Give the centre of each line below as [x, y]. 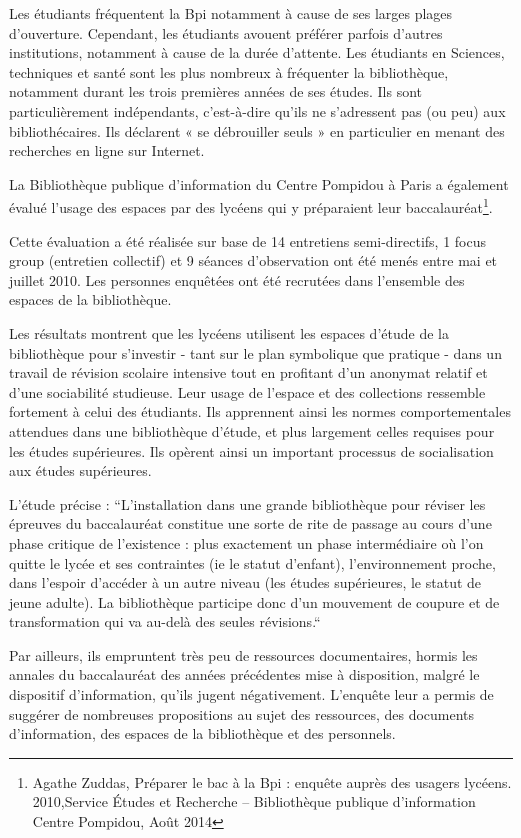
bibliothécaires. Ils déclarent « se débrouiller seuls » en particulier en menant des [257, 130]
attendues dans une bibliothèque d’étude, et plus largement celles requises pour [252, 430]
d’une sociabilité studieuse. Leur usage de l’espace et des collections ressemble [247, 391]
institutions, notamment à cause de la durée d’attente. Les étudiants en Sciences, [257, 52]
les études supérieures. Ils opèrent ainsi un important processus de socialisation [251, 450]
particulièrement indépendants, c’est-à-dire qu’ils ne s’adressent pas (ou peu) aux [257, 110]
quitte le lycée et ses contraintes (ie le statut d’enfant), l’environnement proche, [252, 562]
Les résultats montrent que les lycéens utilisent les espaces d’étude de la [229, 332]
